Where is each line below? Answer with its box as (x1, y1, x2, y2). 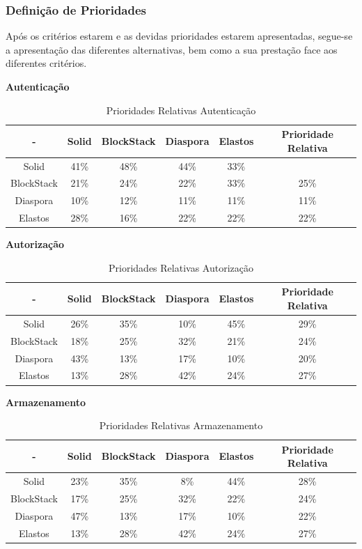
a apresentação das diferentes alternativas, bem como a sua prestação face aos (6, 42, 338, 56)
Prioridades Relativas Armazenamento (99, 418, 263, 433)
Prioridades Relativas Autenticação (106, 102, 256, 117)
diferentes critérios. (6, 56, 87, 70)
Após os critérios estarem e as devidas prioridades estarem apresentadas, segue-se (6, 29, 353, 43)
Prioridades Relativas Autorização (109, 260, 253, 274)
